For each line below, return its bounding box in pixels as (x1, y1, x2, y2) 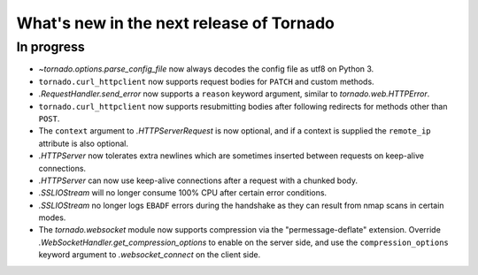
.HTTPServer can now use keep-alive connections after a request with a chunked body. (38, 175, 358, 186)
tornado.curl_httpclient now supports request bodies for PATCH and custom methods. (38, 76, 375, 87)
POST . (38, 113, 60, 124)
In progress (16, 39, 86, 55)
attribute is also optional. (38, 138, 128, 149)
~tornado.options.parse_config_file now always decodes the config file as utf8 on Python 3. (38, 64, 374, 74)
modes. (38, 212, 66, 223)
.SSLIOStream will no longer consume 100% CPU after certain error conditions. (38, 187, 328, 198)
